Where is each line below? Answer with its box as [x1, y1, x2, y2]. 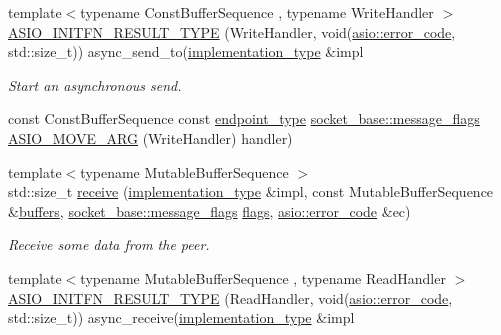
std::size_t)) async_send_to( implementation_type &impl [8, 41, 364, 62]
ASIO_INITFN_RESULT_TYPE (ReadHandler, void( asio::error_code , [8, 287, 453, 308]
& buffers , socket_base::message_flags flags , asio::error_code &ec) [8, 200, 411, 221]
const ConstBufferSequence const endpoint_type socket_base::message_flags [8, 108, 480, 129]
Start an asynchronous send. [8, 74, 182, 95]
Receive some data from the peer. [8, 234, 210, 255]
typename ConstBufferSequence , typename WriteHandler [80, 2, 434, 22]
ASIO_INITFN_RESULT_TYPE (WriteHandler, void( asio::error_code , [8, 21, 456, 42]
